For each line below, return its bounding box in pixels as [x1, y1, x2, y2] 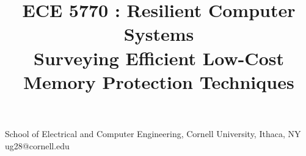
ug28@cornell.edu [5, 139, 70, 152]
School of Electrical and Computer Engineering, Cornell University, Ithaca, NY [5, 127, 301, 140]
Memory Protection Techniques [23, 69, 294, 94]
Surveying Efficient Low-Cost [34, 45, 284, 70]
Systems [123, 21, 194, 46]
